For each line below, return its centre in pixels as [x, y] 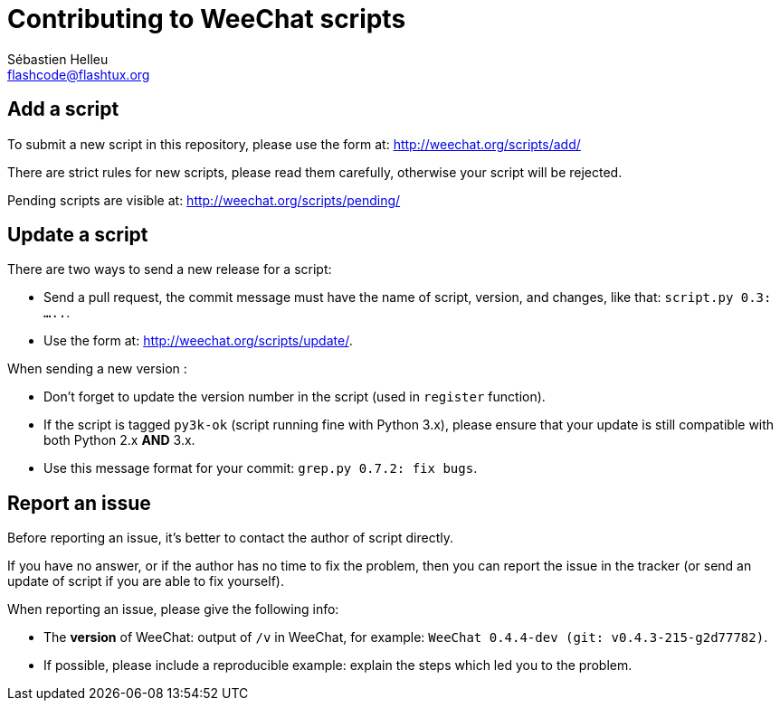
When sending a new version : [97, 369]
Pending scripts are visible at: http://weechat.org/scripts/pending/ [204, 200]
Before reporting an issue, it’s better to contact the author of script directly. [231, 538]
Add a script [63, 109]
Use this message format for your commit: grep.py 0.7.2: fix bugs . [261, 468]
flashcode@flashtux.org [79, 74]
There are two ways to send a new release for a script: [170, 269]
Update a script [78, 235]
